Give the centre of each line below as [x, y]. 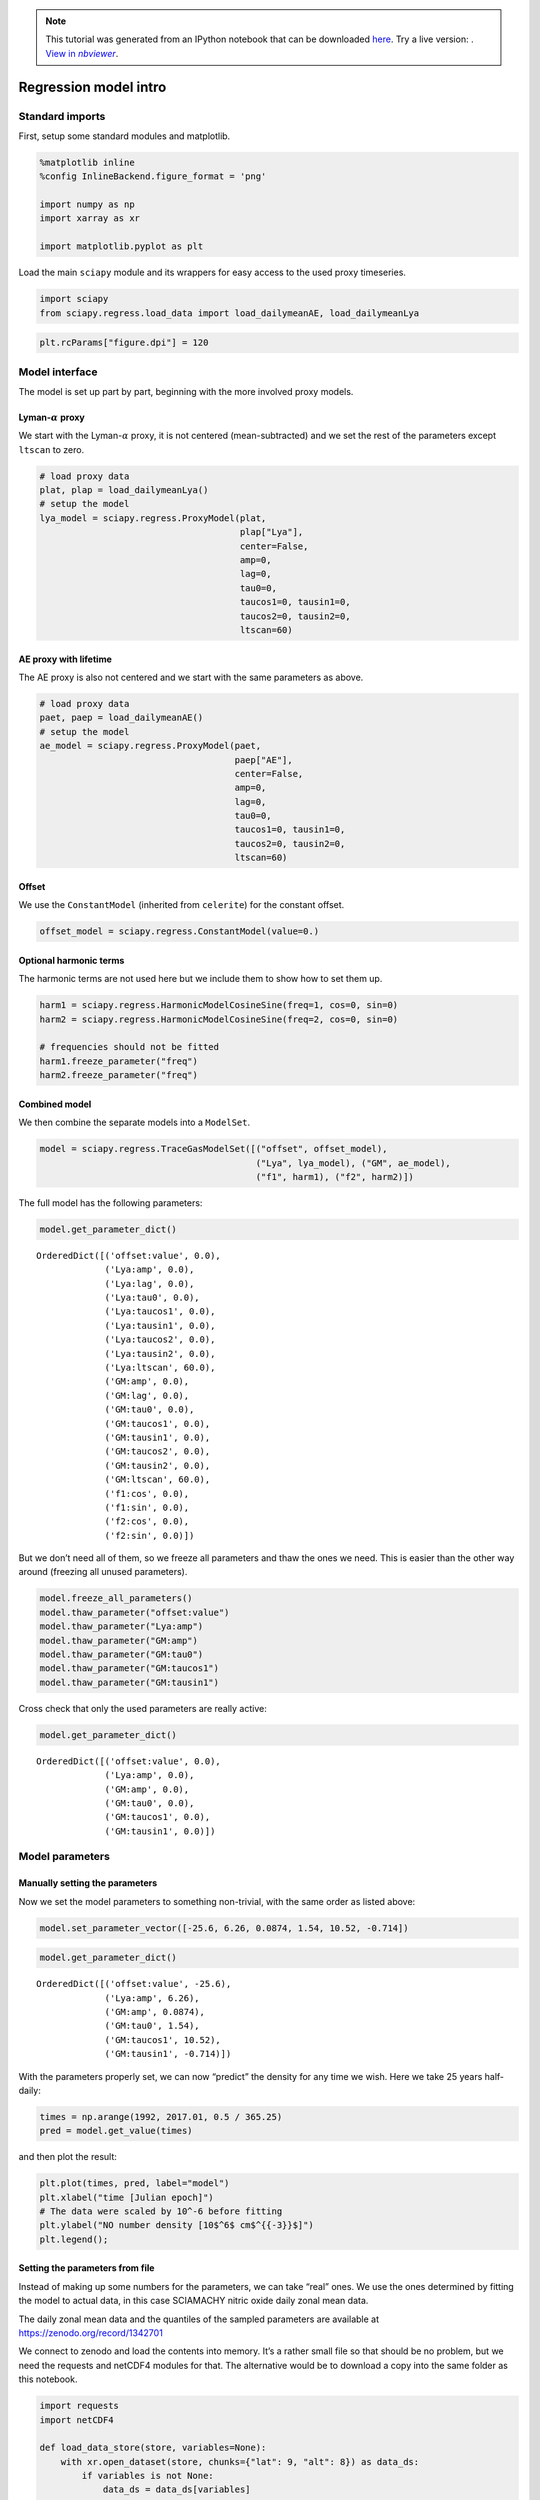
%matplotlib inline [87, 162]
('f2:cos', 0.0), [147, 1521]
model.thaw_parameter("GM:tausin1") [129, 1682]
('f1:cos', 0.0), [147, 1493]
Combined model [55, 1104]
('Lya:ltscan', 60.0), [160, 1367]
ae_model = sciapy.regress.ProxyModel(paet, [150, 746]
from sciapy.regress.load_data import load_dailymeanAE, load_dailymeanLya [229, 313]
